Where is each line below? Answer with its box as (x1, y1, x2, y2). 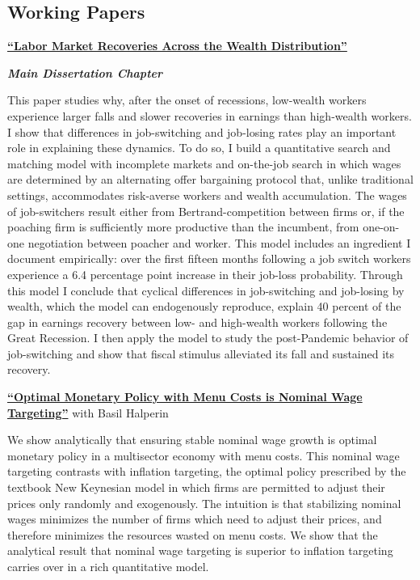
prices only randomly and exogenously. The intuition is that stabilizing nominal (7, 494, 401, 511)
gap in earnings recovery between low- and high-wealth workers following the (7, 313, 388, 330)
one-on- (363, 218, 400, 235)
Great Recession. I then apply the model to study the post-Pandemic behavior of (7, 329, 409, 346)
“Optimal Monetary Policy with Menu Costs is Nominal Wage (7, 388, 363, 405)
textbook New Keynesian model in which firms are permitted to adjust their (7, 479, 385, 496)
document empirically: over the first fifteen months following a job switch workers (7, 250, 411, 267)
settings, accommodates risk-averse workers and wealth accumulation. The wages (7, 186, 407, 203)
